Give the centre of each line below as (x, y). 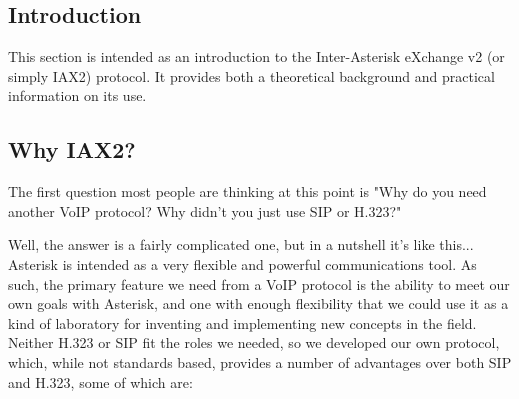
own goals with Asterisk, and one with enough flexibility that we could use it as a (258, 303)
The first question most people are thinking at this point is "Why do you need (247, 191)
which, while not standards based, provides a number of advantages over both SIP (260, 361)
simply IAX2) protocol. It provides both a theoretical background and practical (251, 75)
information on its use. (77, 95)
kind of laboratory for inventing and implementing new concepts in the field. (242, 322)
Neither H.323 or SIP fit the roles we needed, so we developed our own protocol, (254, 342)
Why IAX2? (72, 149)
